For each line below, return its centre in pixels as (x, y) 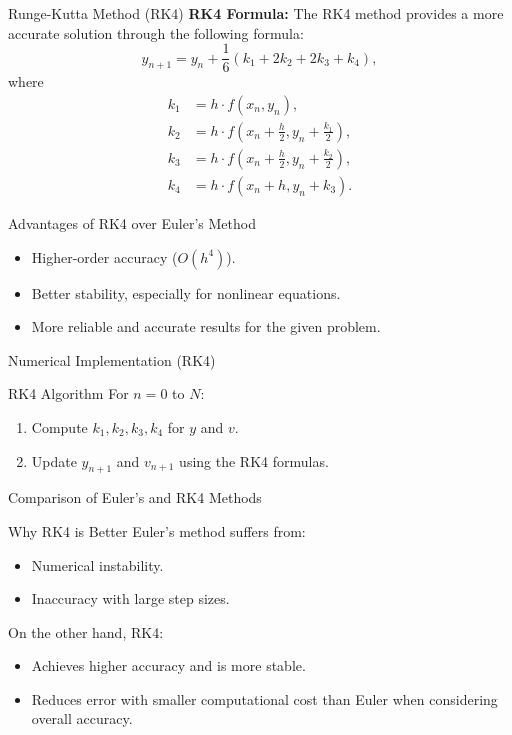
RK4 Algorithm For (68, 393)
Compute (59, 426)
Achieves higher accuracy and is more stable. (168, 665)
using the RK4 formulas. (254, 460)
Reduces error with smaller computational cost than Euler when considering (264, 698)
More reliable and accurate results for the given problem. (206, 326)
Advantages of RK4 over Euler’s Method (132, 222)
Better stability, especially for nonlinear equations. (186, 292)
